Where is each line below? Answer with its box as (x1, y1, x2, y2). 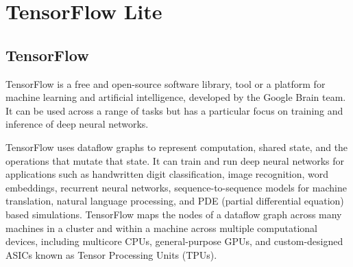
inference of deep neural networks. (5, 117, 149, 131)
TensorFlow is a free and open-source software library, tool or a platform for (5, 76, 326, 91)
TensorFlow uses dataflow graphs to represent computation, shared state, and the (5, 139, 348, 154)
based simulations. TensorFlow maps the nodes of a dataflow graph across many (5, 207, 342, 221)
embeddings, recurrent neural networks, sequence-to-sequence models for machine (5, 180, 347, 194)
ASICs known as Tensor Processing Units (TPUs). (5, 247, 217, 262)
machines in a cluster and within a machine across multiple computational (5, 220, 317, 235)
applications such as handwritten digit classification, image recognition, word (5, 167, 329, 181)
